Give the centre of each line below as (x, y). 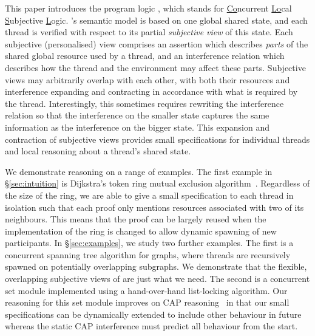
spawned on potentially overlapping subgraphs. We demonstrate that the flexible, (156, 266)
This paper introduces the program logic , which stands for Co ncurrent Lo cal (148, 8)
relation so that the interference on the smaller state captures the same (137, 115)
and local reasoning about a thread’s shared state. (98, 151)
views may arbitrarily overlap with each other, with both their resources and (147, 79)
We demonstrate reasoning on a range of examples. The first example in (139, 171)
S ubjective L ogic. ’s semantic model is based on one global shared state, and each (156, 20)
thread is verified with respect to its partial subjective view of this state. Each (149, 32)
